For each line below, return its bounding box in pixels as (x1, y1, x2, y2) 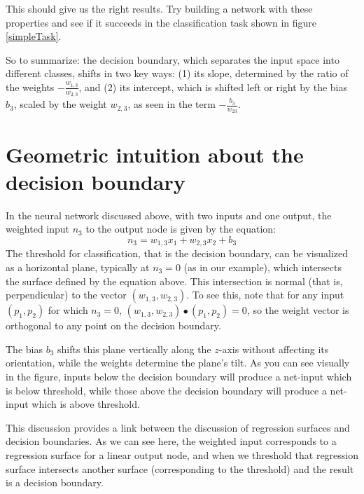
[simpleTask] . (6, 29, 62, 43)
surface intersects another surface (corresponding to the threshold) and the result (6, 461, 354, 476)
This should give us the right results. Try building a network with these (6, 1, 313, 15)
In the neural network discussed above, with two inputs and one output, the (6, 207, 332, 222)
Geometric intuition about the (6, 139, 304, 168)
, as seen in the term (127, 97, 216, 111)
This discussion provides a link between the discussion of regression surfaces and (6, 420, 350, 434)
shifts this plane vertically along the (57, 341, 211, 356)
